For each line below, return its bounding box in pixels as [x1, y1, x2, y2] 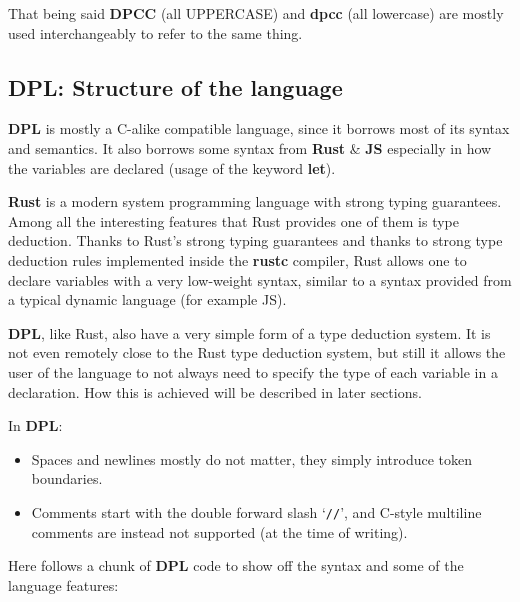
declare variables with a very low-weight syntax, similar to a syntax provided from [8, 269, 512, 290]
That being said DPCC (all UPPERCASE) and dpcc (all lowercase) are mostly [8, 3, 504, 23]
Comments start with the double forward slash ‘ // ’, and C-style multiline [31, 501, 482, 522]
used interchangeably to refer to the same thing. [8, 22, 303, 43]
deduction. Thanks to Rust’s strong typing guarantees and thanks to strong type [8, 230, 503, 251]
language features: [8, 574, 119, 595]
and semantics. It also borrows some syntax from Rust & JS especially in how [8, 137, 492, 158]
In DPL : [8, 415, 63, 436]
